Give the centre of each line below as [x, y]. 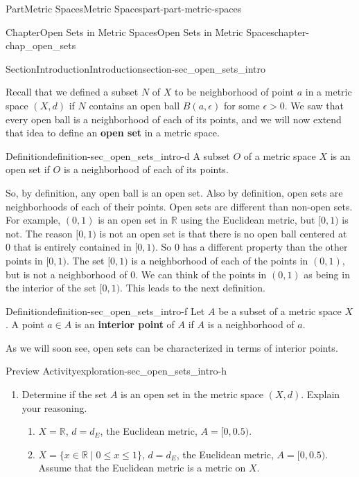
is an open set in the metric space [192, 394]
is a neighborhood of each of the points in [220, 260]
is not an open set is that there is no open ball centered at [223, 233]
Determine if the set [64, 394]
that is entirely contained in [72, 247]
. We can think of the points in [201, 274]
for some [242, 105]
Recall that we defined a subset [72, 92]
